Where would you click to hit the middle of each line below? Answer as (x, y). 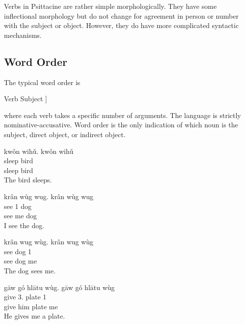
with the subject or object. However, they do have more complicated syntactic (122, 25)
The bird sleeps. (28, 180)
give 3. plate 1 (25, 297)
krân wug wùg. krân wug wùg (49, 242)
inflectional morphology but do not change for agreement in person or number (121, 15)
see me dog (20, 216)
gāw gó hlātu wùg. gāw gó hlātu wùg (59, 287)
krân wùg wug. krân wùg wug (49, 196)
